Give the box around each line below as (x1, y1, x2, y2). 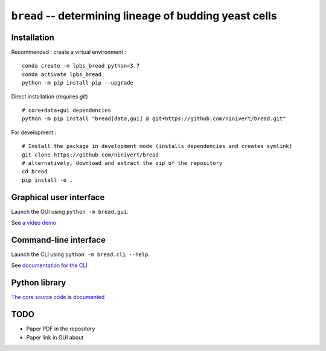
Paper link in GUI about (26, 333, 84, 341)
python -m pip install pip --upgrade (22, 79, 134, 86)
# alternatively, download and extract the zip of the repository (22, 159, 223, 166)
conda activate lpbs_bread (22, 71, 102, 78)
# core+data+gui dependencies (22, 107, 112, 114)
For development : (11, 129, 57, 136)
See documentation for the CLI (11, 262, 88, 269)
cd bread (22, 168, 48, 175)
